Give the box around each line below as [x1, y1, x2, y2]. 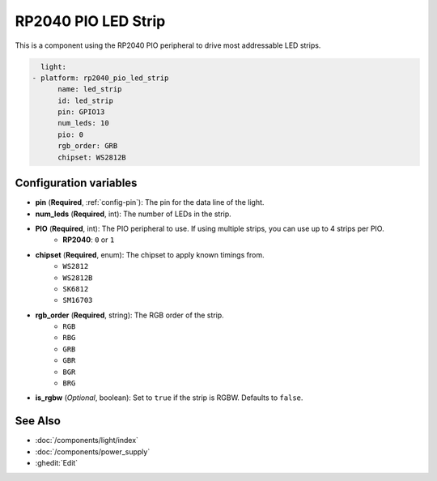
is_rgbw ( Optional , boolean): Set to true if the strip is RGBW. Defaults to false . [35, 393, 303, 402]
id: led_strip [57, 96, 113, 105]
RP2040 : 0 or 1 [62, 235, 115, 245]
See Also [15, 414, 61, 428]
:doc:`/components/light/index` [35, 436, 139, 445]
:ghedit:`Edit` [35, 458, 78, 468]
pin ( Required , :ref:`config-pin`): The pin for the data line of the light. [35, 198, 265, 207]
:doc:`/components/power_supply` [35, 446, 151, 457]
